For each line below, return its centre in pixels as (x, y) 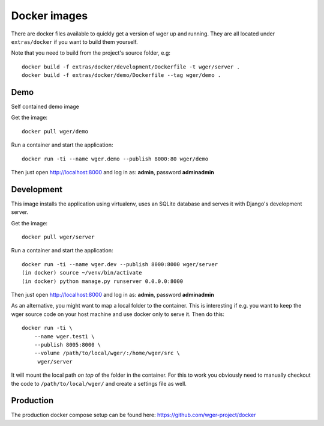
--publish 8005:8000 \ (67, 345)
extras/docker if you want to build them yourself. (74, 41)
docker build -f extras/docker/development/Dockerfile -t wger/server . (131, 67)
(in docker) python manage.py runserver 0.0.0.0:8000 (102, 281)
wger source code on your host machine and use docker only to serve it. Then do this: (118, 314)
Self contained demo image (45, 107)
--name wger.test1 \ (64, 336)
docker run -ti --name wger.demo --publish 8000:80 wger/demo (115, 159)
